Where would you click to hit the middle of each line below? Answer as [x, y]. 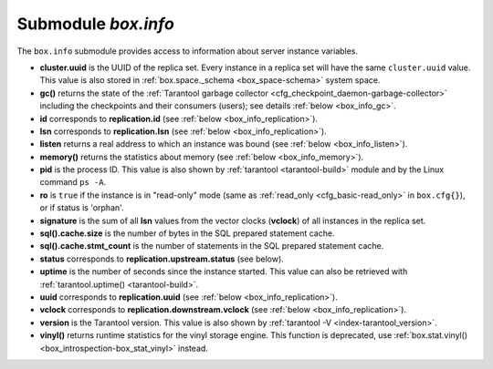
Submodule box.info [96, 24]
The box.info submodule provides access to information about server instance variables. [188, 51]
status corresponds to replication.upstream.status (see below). [162, 259]
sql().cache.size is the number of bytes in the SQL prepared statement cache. [187, 233]
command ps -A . [73, 182]
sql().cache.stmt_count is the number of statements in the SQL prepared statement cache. [212, 246]
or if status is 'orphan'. [82, 208]
